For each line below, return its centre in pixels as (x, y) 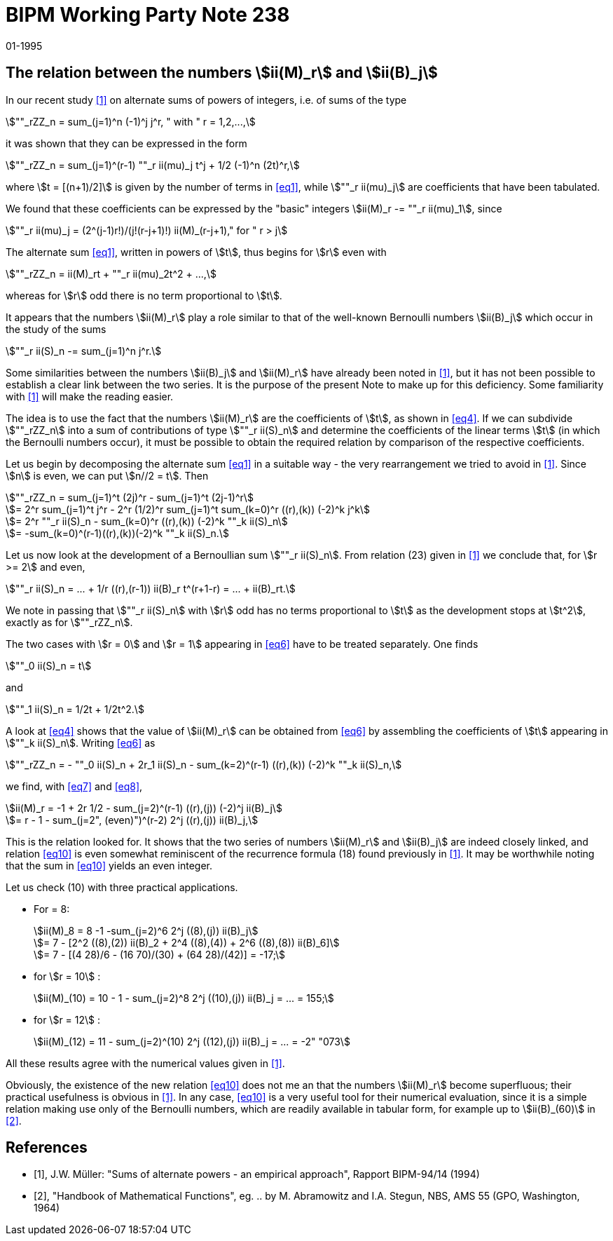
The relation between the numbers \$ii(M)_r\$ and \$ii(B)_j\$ (222, 73)
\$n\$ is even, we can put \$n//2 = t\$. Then (107, 475)
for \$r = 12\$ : (67, 1019)
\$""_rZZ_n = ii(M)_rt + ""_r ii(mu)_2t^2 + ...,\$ (111, 273)
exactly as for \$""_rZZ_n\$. (69, 622)
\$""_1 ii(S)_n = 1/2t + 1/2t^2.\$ (75, 709)
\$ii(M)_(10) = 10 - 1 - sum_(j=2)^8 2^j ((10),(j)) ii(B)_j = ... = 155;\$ (184, 998)
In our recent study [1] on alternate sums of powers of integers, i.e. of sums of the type (206, 100)
